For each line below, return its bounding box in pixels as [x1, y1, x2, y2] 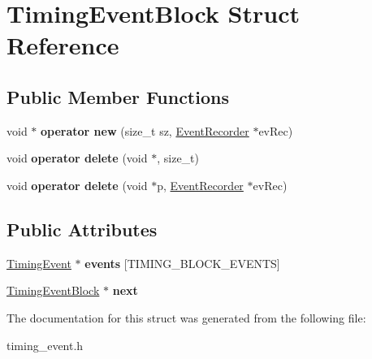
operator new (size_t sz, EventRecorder [41, 122, 249, 139]
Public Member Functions [6, 84, 229, 109]
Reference [6, 28, 119, 62]
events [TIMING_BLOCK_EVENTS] [84, 254, 280, 271]
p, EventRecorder [157, 176, 244, 193]
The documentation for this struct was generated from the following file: [6, 309, 366, 326]
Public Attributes [6, 216, 158, 241]
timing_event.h [6, 336, 84, 353]
